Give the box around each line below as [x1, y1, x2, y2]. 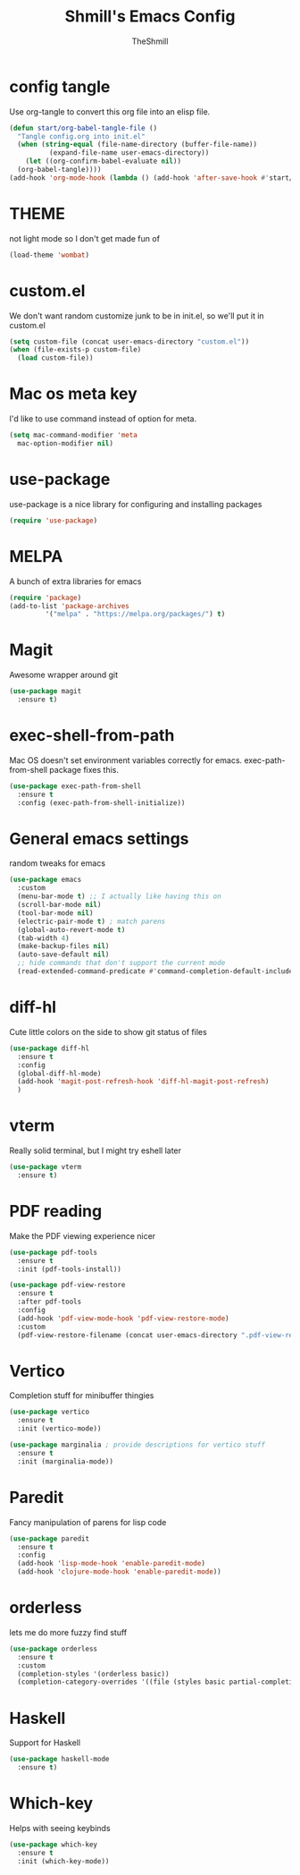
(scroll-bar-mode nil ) [17, 901, 102, 910]
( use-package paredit [9, 1534, 90, 1543]
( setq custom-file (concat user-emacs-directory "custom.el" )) [9, 337, 250, 346]
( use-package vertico [9, 1407, 90, 1417]
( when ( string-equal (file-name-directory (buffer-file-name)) [17, 140, 257, 149]
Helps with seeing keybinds [9, 1822, 111, 1833]
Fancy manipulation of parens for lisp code [9, 1516, 167, 1527]
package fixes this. [48, 764, 119, 775]
